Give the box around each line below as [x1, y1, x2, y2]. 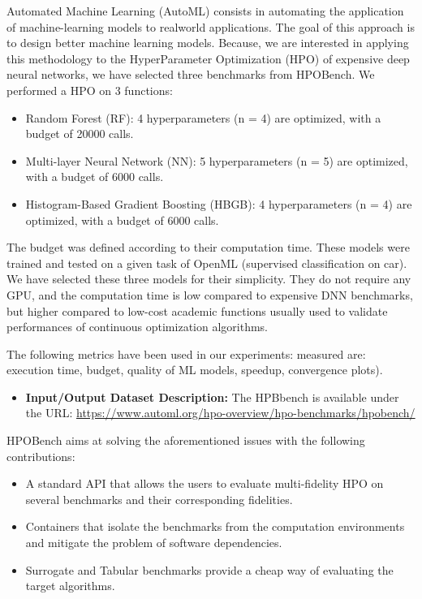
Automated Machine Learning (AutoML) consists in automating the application [6, 2, 404, 19]
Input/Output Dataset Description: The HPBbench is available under [25, 388, 399, 405]
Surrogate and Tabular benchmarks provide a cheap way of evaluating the [25, 561, 394, 578]
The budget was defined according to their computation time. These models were [6, 239, 410, 256]
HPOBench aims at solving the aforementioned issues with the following [6, 432, 365, 449]
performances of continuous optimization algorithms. [6, 318, 268, 335]
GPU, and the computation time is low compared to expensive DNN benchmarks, [6, 286, 413, 303]
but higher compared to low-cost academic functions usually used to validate [6, 302, 388, 319]
